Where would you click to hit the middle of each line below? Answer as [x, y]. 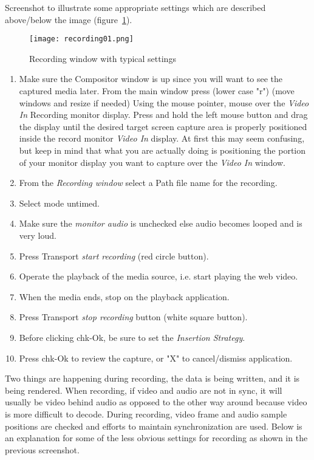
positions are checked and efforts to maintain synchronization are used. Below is [154, 426]
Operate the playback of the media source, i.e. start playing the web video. [159, 276]
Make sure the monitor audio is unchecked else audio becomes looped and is [161, 223]
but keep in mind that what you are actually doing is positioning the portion [162, 150]
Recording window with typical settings [103, 58]
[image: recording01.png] [81, 39]
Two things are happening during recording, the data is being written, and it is [152, 378]
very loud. [38, 235]
